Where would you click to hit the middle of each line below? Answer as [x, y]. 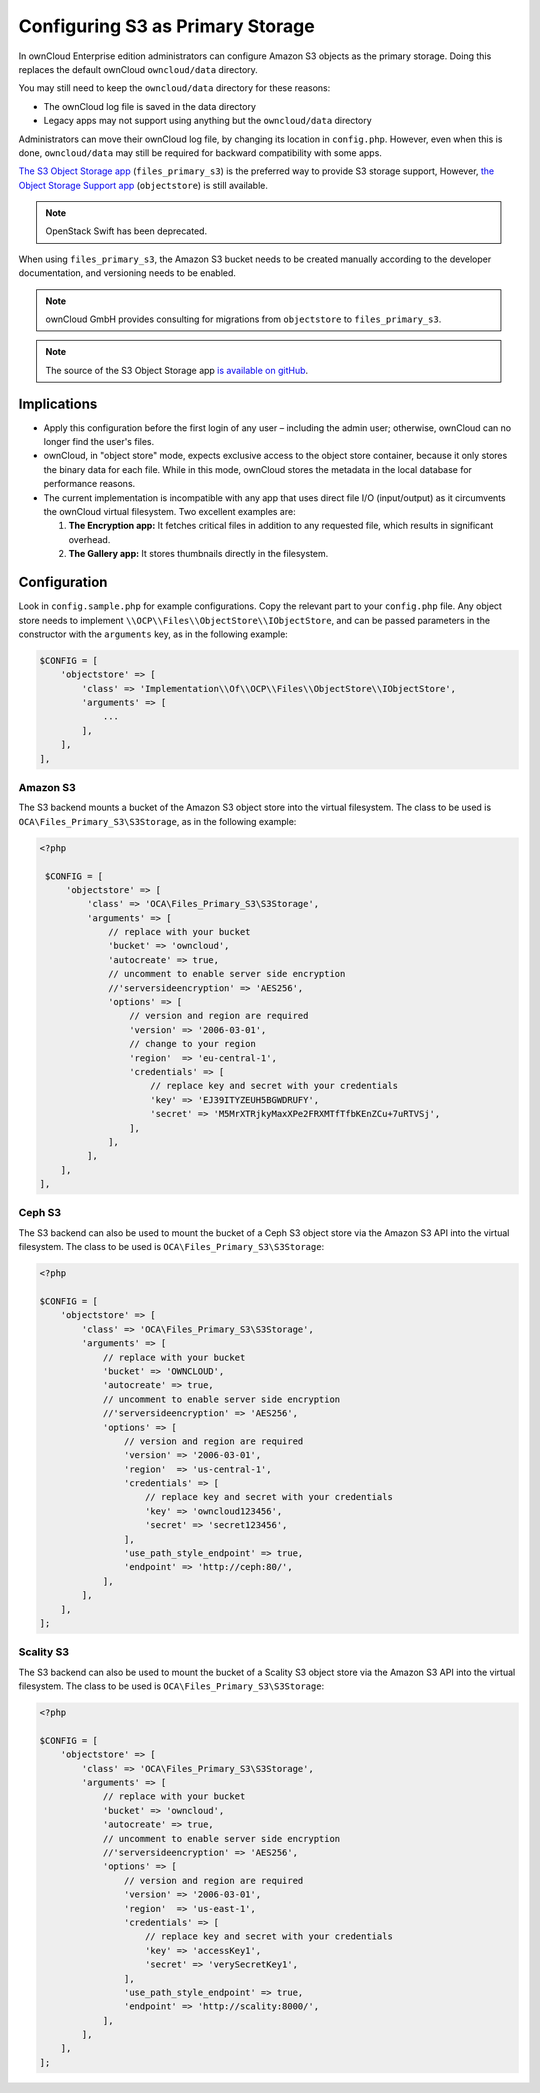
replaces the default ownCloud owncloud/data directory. [138, 69]
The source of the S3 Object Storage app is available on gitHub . [177, 370]
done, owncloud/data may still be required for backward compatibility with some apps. [200, 152]
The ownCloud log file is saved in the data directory [150, 106]
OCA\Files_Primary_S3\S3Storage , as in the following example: [157, 821]
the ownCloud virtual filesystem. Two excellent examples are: [169, 512]
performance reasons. [89, 484]
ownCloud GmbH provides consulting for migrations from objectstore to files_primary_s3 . [243, 319]
